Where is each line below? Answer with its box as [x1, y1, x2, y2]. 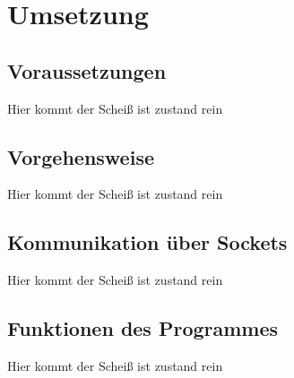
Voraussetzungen [7, 56, 167, 84]
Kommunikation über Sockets [7, 228, 288, 256]
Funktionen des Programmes [7, 314, 279, 342]
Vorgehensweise [7, 142, 154, 170]
